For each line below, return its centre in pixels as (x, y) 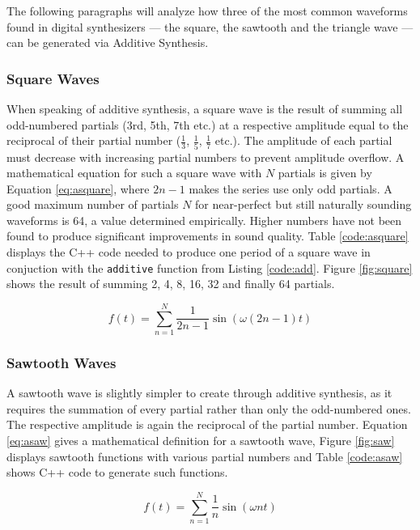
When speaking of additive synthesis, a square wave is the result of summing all (205, 108)
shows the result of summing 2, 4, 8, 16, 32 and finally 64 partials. (171, 284)
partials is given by (325, 173)
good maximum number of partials (93, 204)
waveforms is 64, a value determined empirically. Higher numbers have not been (204, 220)
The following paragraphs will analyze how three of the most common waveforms (207, 11)
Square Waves (53, 78)
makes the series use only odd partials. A (291, 188)
